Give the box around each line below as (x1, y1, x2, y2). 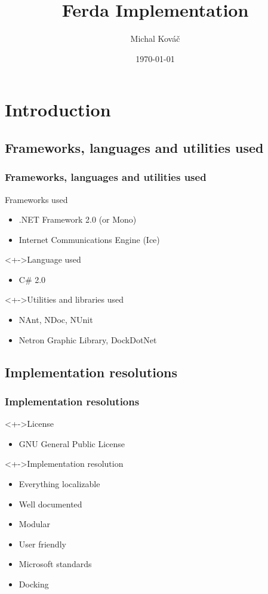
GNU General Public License (19, 437, 125, 450)
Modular (19, 518, 50, 530)
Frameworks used (5, 193, 68, 205)
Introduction (5, 97, 111, 122)
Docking (19, 578, 49, 590)
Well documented (19, 497, 82, 510)
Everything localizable (19, 478, 100, 490)
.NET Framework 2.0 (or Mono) (19, 213, 137, 226)
